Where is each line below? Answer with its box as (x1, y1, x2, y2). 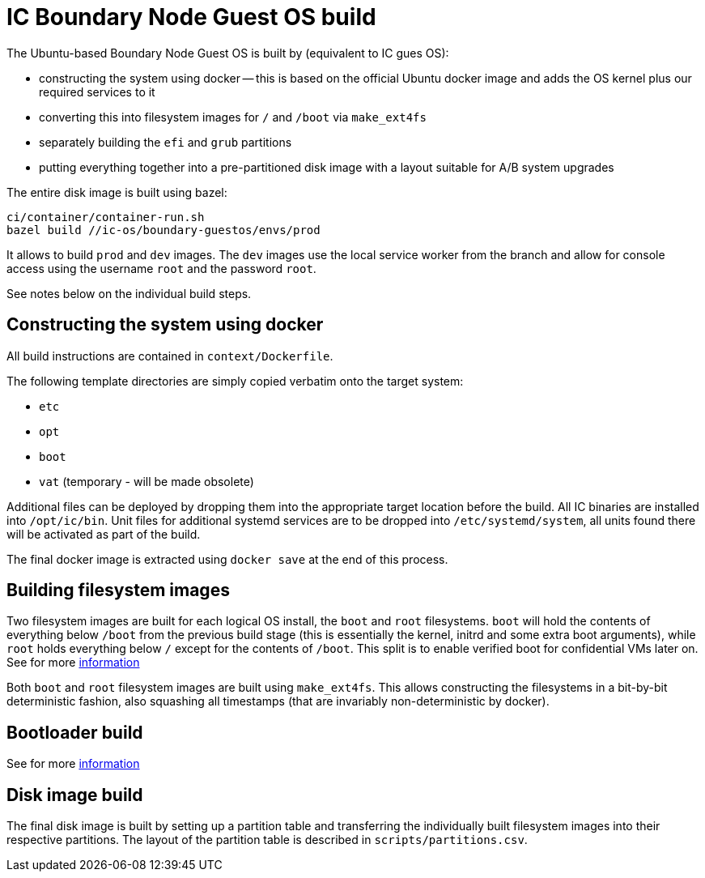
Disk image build (6, 784, 143, 805)
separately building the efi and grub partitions (39, 134, 292, 149)
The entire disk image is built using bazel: (6, 185, 227, 199)
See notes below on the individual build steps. (6, 286, 252, 300)
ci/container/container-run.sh (6, 210, 205, 224)
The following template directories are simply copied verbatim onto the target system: (6, 373, 464, 388)
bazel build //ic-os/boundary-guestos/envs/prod (6, 223, 321, 237)
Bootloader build (6, 722, 143, 743)
